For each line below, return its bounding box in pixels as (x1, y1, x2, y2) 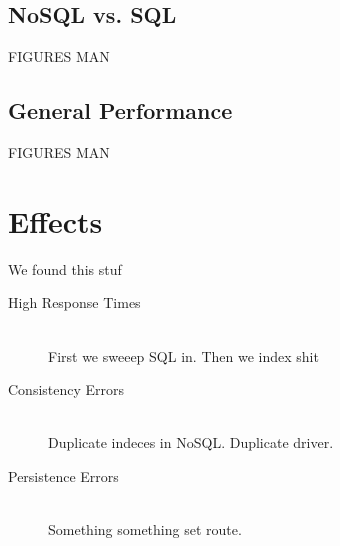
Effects (8, 200, 103, 241)
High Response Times (8, 292, 141, 313)
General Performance (8, 95, 233, 126)
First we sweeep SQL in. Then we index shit (48, 345, 319, 366)
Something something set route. (48, 519, 242, 540)
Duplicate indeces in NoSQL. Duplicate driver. (48, 432, 334, 453)
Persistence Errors (8, 465, 119, 486)
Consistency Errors (8, 379, 125, 400)
